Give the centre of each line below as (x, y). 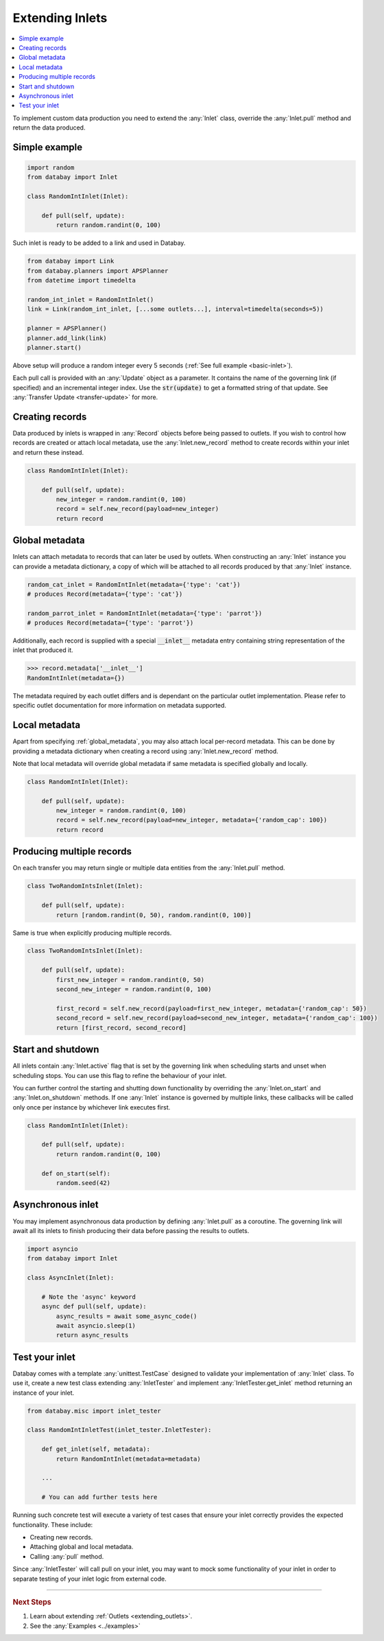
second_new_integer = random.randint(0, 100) (134, 990)
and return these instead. (48, 452)
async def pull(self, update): (94, 1307)
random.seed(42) (83, 1183)
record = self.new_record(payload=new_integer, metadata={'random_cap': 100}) (192, 820)
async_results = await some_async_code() (127, 1316)
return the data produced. (49, 128)
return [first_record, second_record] (121, 1028)
